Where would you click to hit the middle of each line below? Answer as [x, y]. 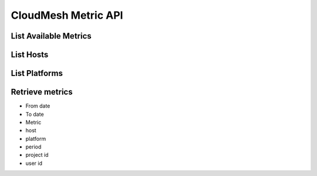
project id [37, 155]
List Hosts [30, 55]
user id [34, 163]
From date [38, 106]
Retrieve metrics [42, 92]
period [33, 147]
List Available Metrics [51, 36]
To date [35, 114]
